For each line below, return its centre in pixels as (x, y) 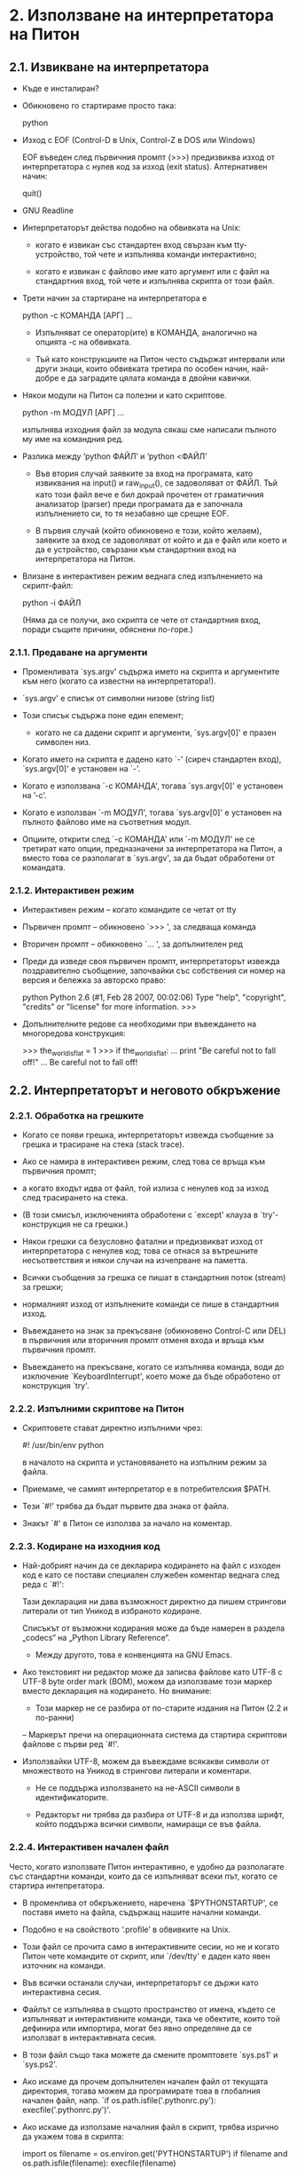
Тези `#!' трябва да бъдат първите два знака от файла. (125, 1507)
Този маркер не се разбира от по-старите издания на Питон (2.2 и (161, 1708)
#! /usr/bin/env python (63, 1445)
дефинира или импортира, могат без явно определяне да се (137, 2028)
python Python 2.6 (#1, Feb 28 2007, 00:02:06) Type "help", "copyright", (154, 997)
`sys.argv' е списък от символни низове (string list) (118, 699)
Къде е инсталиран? (60, 88)
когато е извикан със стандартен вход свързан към (134, 245)
